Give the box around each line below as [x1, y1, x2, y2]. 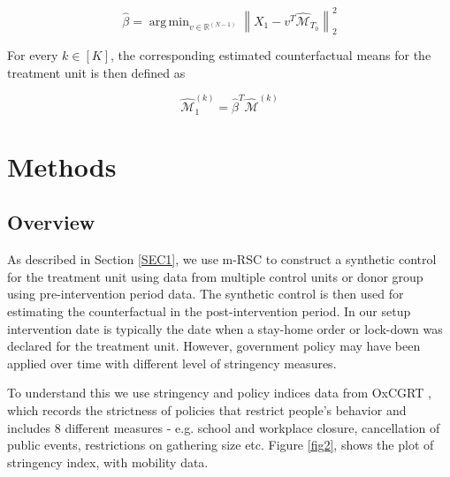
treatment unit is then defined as [7, 63, 186, 81]
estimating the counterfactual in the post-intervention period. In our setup [7, 301, 411, 320]
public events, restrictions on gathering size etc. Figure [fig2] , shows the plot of [7, 435, 434, 454]
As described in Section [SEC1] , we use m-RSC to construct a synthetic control [7, 250, 437, 269]
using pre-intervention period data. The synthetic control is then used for [7, 284, 404, 303]
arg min [149, 15, 189, 28]
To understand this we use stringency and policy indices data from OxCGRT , [7, 383, 431, 402]
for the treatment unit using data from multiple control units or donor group [7, 267, 423, 285]
